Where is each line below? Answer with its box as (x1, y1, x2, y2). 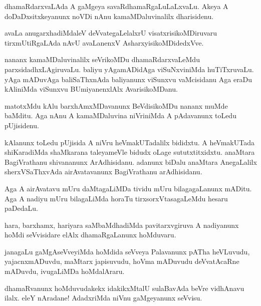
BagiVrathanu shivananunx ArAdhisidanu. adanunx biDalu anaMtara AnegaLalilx (5, 156, 257, 167)
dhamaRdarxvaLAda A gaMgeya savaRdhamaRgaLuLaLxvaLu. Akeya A (5, 1, 228, 11)
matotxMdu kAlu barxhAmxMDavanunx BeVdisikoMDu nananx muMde (5, 100, 228, 111)
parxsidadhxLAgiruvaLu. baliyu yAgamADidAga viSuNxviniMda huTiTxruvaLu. (5, 64, 254, 74)
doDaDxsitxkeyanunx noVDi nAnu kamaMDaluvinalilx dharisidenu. (5, 11, 214, 21)
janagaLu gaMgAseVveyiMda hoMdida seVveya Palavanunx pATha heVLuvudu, (5, 246, 250, 256)
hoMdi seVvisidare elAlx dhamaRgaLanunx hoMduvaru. (5, 229, 176, 240)
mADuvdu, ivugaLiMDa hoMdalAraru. (5, 266, 125, 276)
